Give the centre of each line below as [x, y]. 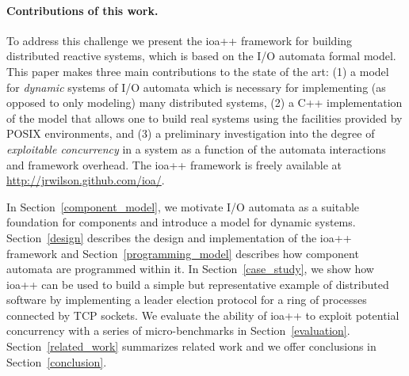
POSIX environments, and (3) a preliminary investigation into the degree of [191, 133]
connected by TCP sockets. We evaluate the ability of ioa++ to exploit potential [203, 315]
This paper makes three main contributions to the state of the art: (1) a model [198, 71]
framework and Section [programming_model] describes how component [183, 253]
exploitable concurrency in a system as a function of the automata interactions [196, 148]
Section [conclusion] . [57, 361]
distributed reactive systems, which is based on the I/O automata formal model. [201, 56]
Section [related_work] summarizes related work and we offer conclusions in [191, 346]
